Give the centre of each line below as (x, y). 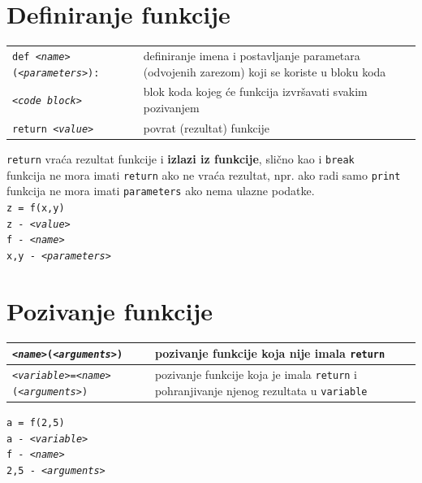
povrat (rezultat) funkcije (207, 127)
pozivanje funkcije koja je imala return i (256, 374)
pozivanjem (171, 108)
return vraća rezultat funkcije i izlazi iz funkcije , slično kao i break (181, 159)
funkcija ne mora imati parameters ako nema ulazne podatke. (161, 191)
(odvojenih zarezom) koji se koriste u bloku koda (265, 71)
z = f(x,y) (36, 208)
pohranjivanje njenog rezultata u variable (261, 390)
